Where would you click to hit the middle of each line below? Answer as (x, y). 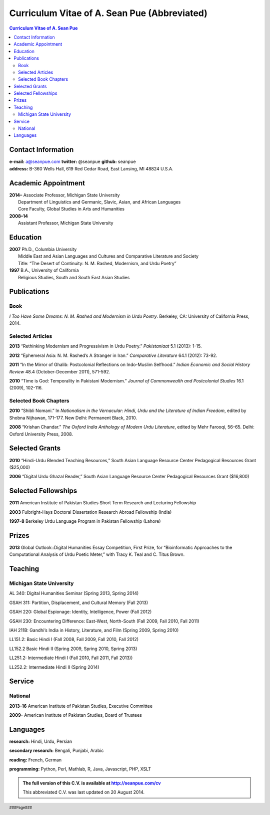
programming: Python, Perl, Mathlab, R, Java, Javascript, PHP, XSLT (80, 769)
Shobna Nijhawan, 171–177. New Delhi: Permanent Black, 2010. (73, 418)
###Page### (21, 808)
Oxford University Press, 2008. (41, 434)
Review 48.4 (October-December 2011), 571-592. (60, 371)
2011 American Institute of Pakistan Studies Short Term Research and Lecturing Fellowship (103, 503)
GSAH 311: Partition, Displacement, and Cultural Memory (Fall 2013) (79, 602)
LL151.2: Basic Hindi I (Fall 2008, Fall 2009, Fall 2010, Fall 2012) (74, 640)
